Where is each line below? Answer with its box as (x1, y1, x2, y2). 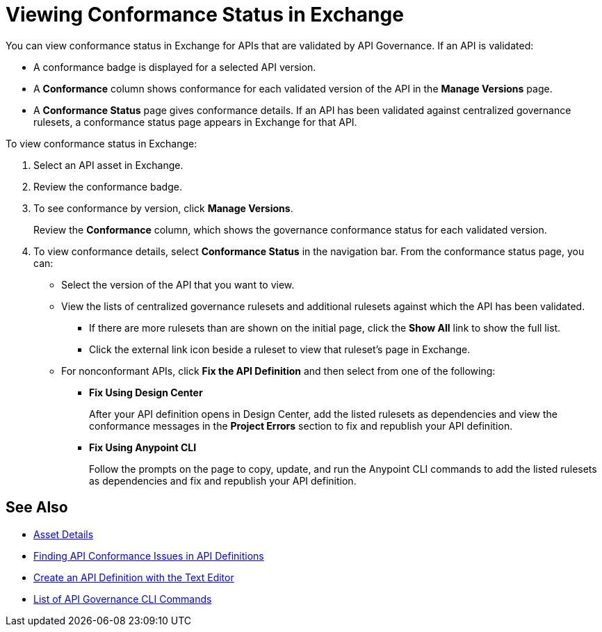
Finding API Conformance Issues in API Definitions (33, 549, 264, 562)
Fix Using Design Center (89, 386, 203, 398)
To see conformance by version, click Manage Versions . (33, 202, 293, 214)
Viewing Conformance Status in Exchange (6, 3, 404, 26)
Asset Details (33, 528, 94, 540)
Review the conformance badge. (33, 180, 182, 193)
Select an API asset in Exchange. (33, 159, 184, 171)
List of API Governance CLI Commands (33, 592, 212, 605)
